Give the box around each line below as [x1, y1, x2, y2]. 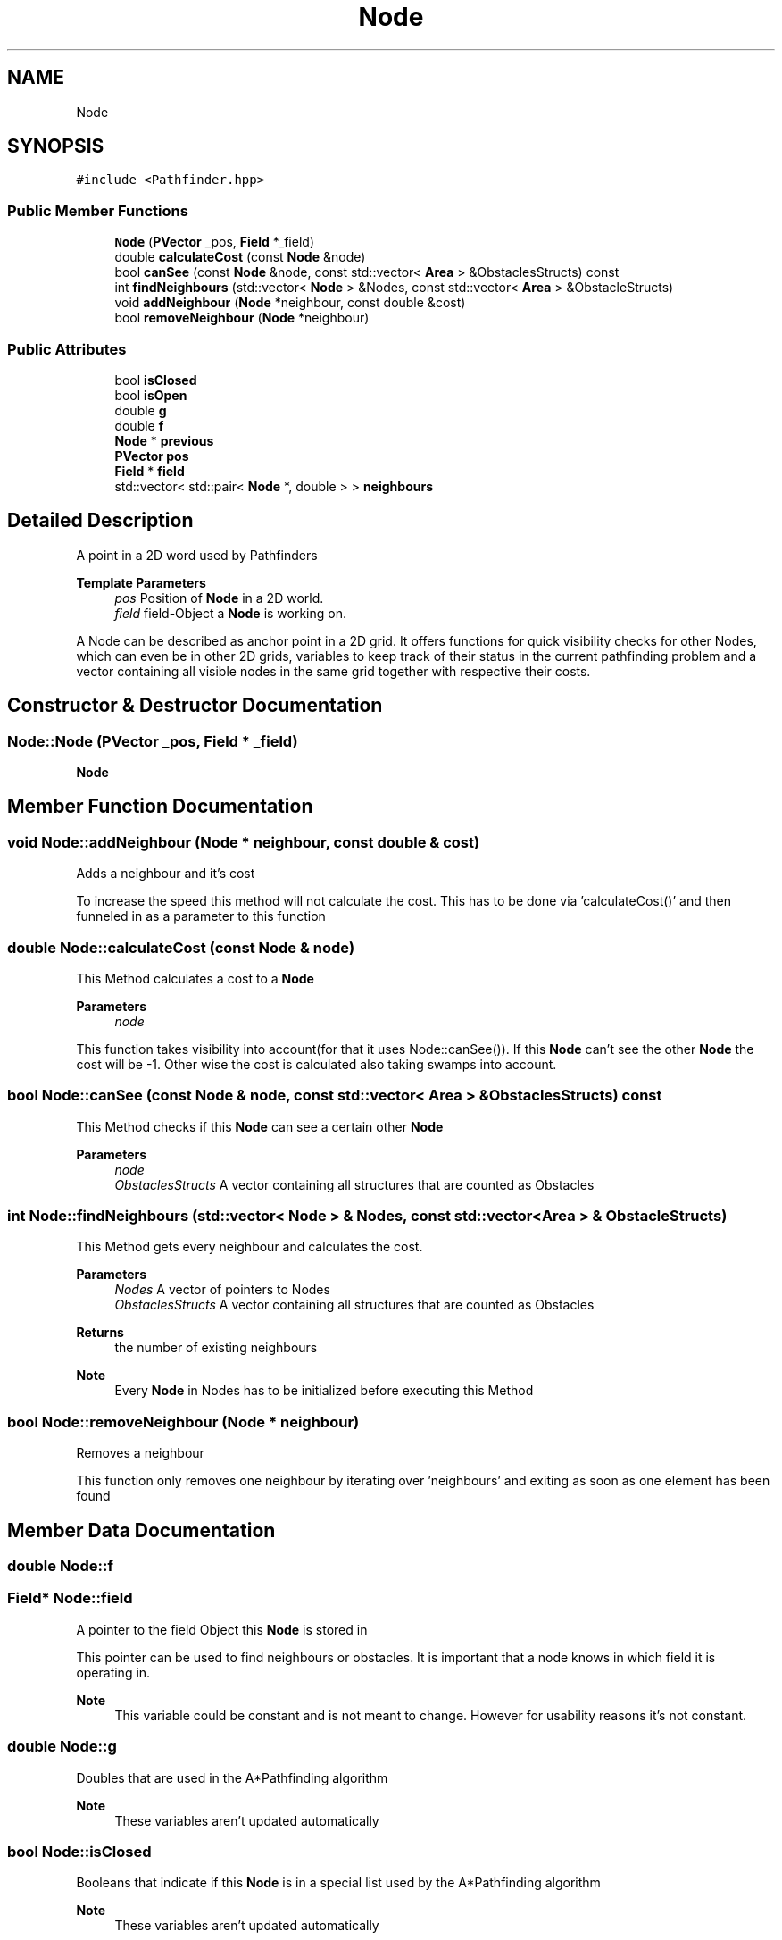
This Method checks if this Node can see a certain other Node [76, 1118, 444, 1134]
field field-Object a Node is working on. [114, 605, 346, 621]
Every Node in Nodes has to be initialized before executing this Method [114, 1383, 534, 1399]
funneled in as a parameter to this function [76, 908, 326, 924]
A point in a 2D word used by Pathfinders [76, 547, 318, 563]
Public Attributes [7, 339, 127, 358]
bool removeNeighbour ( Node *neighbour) [114, 310, 370, 326]
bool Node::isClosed [7, 1842, 152, 1861]
